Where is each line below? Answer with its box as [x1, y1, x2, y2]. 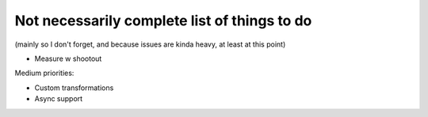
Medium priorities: [14, 68, 75, 78]
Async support [34, 94, 83, 104]
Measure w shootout [34, 54, 102, 63]
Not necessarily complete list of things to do [14, 12, 312, 29]
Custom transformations [34, 83, 114, 92]
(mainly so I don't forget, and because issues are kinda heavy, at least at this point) [14, 40, 286, 49]
